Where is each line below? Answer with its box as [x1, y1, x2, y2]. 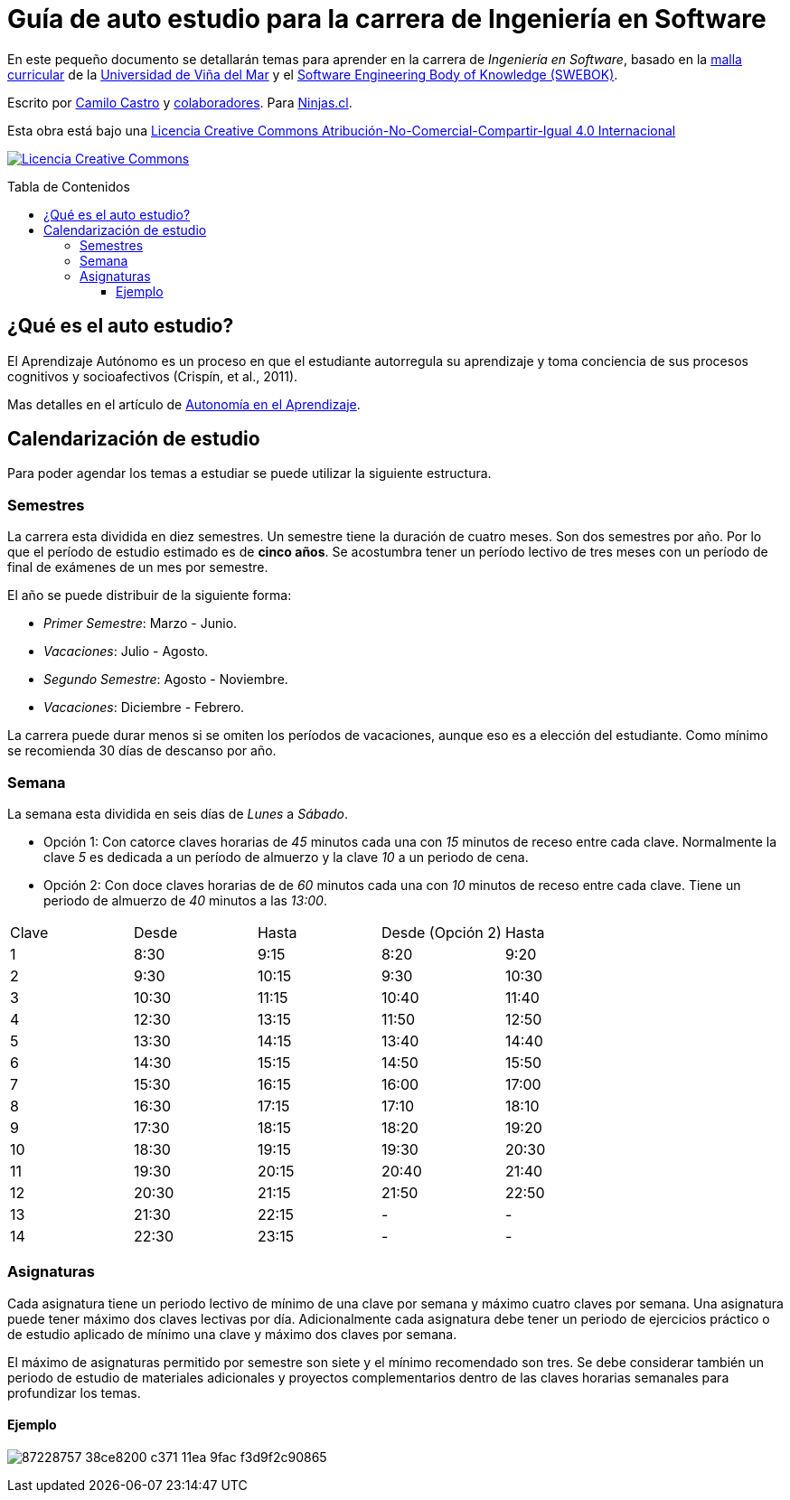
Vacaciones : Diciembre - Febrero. [43, 699, 245, 716]
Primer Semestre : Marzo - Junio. [43, 615, 238, 632]
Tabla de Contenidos [7, 178, 130, 194]
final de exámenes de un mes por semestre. [7, 559, 268, 576]
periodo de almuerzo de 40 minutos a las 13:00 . [43, 892, 327, 908]
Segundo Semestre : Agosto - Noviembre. [43, 671, 288, 688]
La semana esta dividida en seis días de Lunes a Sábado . [7, 805, 348, 821]
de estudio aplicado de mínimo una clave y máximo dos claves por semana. [7, 1326, 457, 1342]
